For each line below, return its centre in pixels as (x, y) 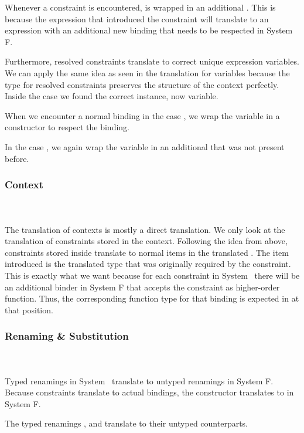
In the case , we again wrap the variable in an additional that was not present (145, 146)
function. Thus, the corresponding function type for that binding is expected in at (152, 298)
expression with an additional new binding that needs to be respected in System (149, 30)
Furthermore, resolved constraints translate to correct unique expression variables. (152, 61)
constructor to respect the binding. (67, 127)
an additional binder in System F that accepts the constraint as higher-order (142, 287)
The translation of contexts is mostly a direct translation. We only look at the (145, 229)
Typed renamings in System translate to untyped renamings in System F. (139, 380)
